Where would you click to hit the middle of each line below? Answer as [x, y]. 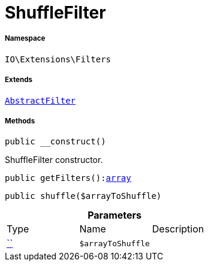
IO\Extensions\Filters [58, 59]
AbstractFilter [40, 100]
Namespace [25, 39]
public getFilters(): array [68, 178]
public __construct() [55, 142]
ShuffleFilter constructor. [54, 160]
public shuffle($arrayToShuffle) [83, 196]
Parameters [115, 215]
